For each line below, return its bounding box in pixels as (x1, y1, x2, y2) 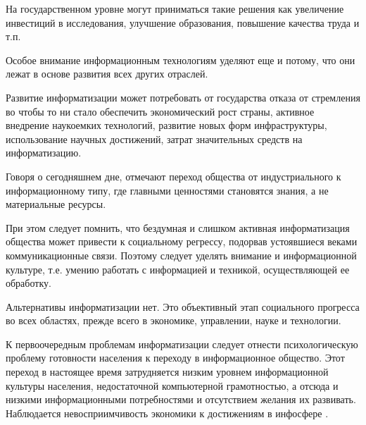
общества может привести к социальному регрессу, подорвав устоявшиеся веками (6, 234, 358, 249)
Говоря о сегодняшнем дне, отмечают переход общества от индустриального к (6, 168, 341, 183)
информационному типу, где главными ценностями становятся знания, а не (6, 183, 329, 197)
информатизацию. (6, 145, 82, 160)
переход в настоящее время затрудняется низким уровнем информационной (6, 364, 329, 379)
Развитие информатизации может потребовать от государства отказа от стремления (6, 90, 360, 104)
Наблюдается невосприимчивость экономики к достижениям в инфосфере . (6, 405, 329, 420)
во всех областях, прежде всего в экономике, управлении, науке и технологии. (6, 313, 341, 328)
